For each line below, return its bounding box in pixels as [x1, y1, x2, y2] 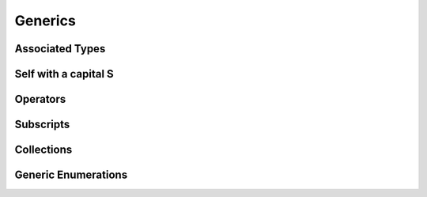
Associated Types [14, 42, 106, 55]
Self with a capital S [14, 67, 114, 81]
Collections [14, 143, 73, 157]
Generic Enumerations [14, 169, 128, 182]
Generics [14, 12, 77, 29]
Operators [14, 93, 66, 106]
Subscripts [14, 118, 70, 131]
